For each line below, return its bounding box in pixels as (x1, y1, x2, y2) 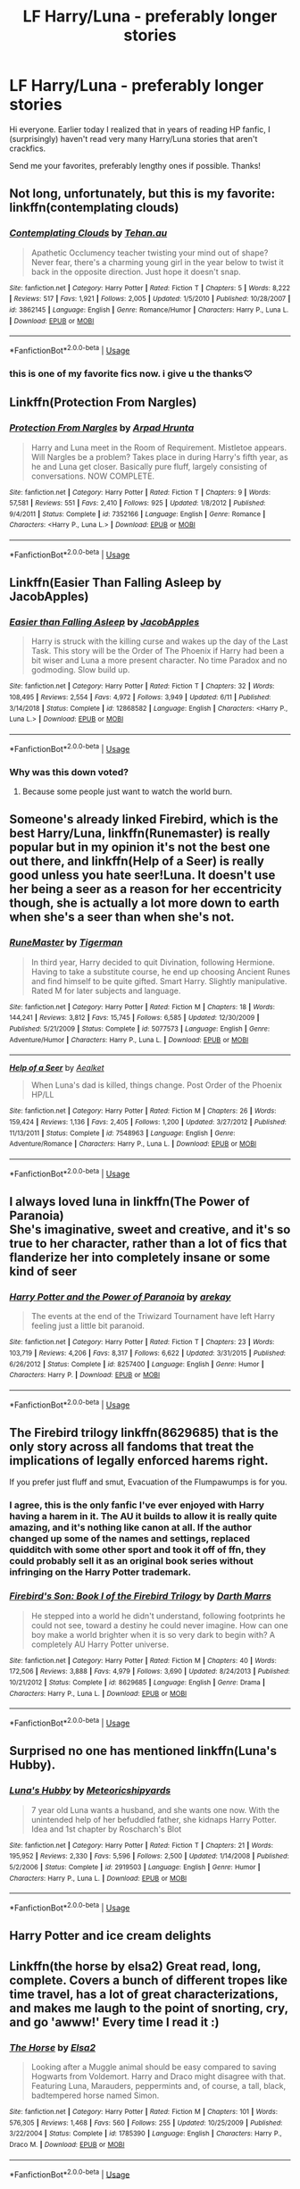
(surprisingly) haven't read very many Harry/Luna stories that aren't (9, 133, 258, 144)
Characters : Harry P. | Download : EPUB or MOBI (9, 1371, 161, 1380)
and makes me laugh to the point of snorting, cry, (9, 2001, 288, 2016)
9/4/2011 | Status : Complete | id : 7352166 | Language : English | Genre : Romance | (9, 509, 266, 519)
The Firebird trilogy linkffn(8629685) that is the (9, 1425, 279, 1441)
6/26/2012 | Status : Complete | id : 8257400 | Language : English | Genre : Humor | (9, 1359, 264, 1368)
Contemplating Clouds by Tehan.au (9, 227, 168, 239)
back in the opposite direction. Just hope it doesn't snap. (30, 266, 241, 277)
